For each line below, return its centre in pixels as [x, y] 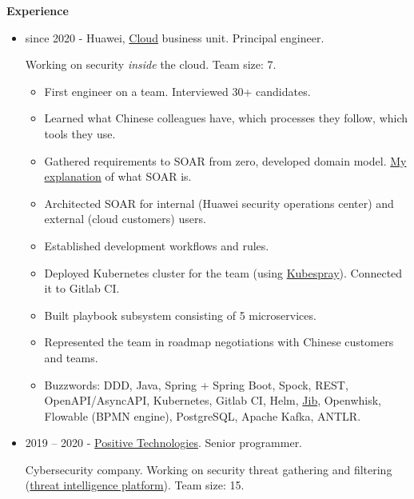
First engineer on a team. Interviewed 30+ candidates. [177, 91]
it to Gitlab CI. [82, 288]
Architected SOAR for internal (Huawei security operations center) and [219, 203]
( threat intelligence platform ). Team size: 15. [135, 485]
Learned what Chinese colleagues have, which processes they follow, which [226, 118]
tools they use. [80, 133]
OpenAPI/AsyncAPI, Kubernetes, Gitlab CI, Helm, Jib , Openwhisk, [213, 400]
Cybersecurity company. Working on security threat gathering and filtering [209, 469]
